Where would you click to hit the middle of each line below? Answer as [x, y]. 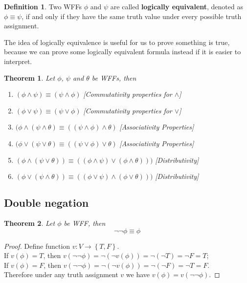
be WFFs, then [114, 77]
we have [138, 274]
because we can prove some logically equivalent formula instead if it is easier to [123, 52]
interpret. [18, 61]
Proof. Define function [37, 246]
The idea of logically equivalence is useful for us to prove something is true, [117, 42]
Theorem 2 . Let [30, 223]
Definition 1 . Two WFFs [43, 6]
